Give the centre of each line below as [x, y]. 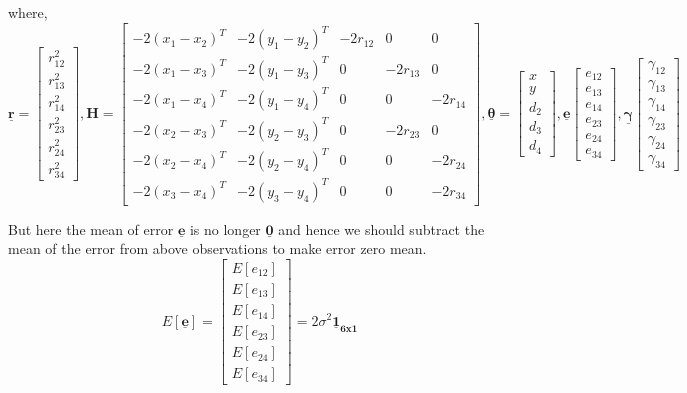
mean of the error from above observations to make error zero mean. [217, 248]
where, [28, 12]
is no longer [225, 228]
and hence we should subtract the [381, 228]
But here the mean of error [91, 228]
